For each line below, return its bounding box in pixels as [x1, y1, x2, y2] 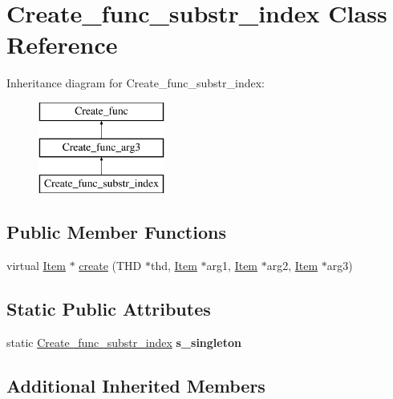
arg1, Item [206, 257, 258, 274]
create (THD [79, 257, 142, 274]
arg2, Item [266, 257, 318, 274]
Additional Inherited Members [6, 373, 265, 397]
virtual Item [6, 257, 66, 274]
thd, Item [150, 257, 197, 274]
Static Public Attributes [6, 296, 211, 321]
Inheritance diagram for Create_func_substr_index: [6, 75, 265, 91]
